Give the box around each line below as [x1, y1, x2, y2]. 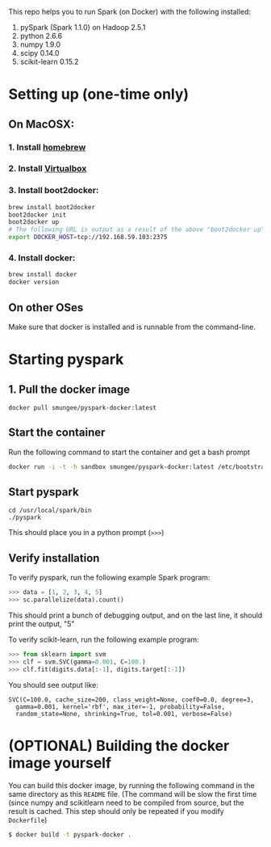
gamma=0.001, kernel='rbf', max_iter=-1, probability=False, [15, 702, 226, 710]
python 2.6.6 [19, 32, 63, 40]
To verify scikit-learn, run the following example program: [8, 634, 199, 645]
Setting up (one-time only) [8, 85, 190, 103]
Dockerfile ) [8, 815, 48, 824]
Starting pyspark [8, 351, 124, 369]
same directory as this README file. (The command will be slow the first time [8, 789, 257, 799]
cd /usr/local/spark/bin [8, 507, 92, 515]
